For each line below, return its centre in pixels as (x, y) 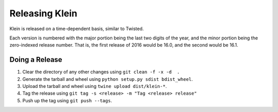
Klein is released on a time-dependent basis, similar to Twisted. (77, 29)
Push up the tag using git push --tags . (67, 100)
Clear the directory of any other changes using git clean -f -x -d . (101, 72)
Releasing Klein (43, 13)
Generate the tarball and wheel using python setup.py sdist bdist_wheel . (108, 79)
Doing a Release (36, 60)
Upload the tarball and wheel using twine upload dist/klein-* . (95, 86)
